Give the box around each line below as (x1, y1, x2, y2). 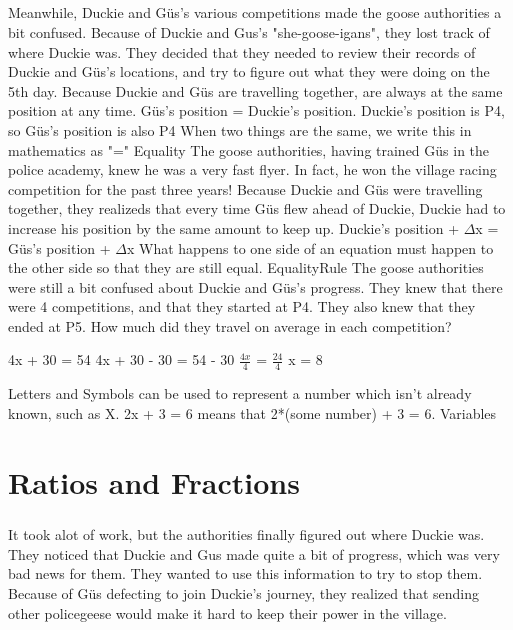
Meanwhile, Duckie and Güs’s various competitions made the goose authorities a (8, 2, 502, 23)
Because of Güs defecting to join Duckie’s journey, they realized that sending (8, 583, 480, 604)
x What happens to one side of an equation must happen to (126, 237, 494, 258)
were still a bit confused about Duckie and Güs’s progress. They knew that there (8, 276, 503, 297)
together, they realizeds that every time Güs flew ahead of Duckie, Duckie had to (8, 198, 506, 219)
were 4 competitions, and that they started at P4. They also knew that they (8, 296, 476, 317)
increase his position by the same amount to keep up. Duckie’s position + (8, 217, 460, 238)
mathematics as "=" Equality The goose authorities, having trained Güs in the (8, 139, 490, 160)
